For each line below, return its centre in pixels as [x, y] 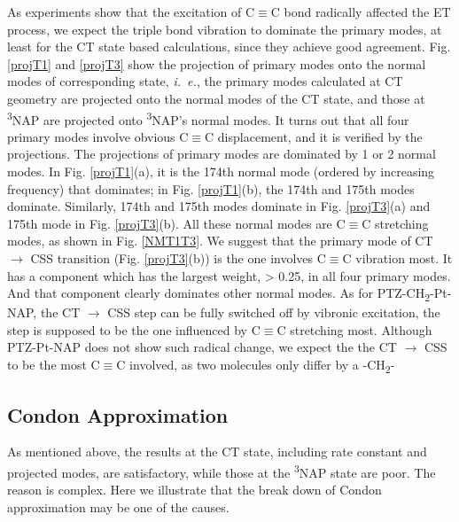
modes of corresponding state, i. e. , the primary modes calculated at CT [205, 81]
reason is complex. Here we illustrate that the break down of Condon [194, 490]
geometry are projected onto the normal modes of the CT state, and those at [216, 98]
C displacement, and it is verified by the [314, 136]
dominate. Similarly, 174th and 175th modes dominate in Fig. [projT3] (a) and [219, 206]
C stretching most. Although [354, 329]
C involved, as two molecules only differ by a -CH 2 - [256, 366]
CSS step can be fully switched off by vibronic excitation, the [274, 312]
